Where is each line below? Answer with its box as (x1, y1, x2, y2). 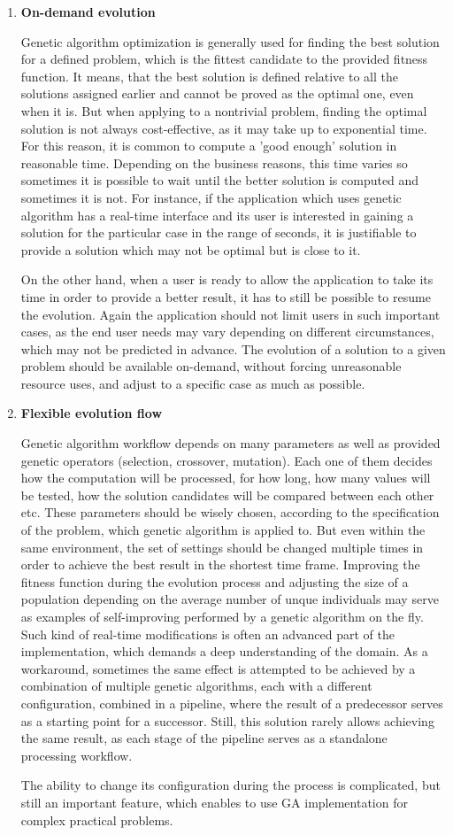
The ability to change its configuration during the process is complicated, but (20, 776, 441, 794)
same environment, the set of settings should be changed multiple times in (20, 537, 424, 556)
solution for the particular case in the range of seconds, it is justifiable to (20, 223, 417, 242)
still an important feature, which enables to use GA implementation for (20, 792, 408, 811)
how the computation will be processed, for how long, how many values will (20, 468, 431, 487)
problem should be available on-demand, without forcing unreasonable (20, 357, 402, 375)
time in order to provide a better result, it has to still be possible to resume (20, 287, 431, 305)
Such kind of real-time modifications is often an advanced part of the (20, 624, 395, 643)
